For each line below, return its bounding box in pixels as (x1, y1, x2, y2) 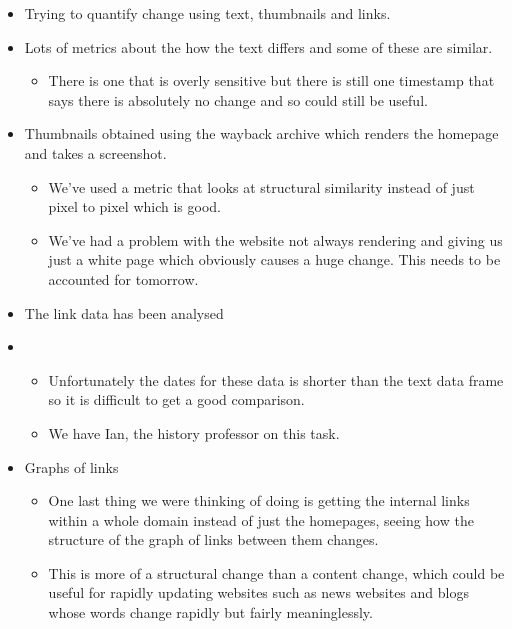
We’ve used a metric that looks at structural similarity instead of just (48, 176, 475, 197)
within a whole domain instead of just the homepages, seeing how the (48, 509, 474, 530)
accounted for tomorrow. (48, 268, 199, 289)
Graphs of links (24, 456, 119, 477)
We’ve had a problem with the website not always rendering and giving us (48, 229, 503, 250)
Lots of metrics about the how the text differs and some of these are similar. (24, 36, 493, 57)
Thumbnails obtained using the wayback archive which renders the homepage (24, 123, 499, 144)
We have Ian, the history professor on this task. (48, 422, 340, 443)
